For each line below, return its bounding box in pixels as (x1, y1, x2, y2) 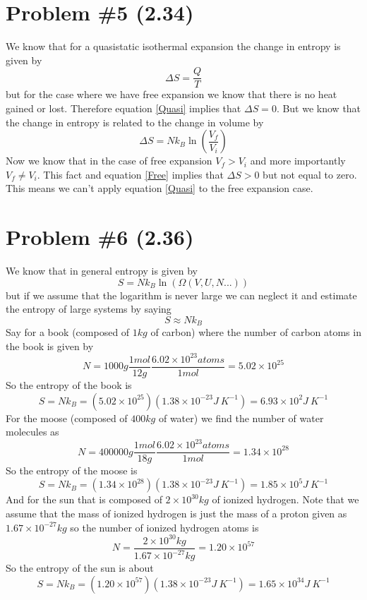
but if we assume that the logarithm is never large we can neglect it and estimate (6, 287, 357, 302)
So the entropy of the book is (6, 378, 132, 392)
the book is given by (6, 338, 94, 353)
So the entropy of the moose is (6, 463, 138, 478)
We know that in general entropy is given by (6, 263, 198, 278)
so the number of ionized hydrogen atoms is (70, 520, 259, 534)
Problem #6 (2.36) (6, 222, 194, 251)
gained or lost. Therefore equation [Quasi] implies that (6, 100, 241, 115)
